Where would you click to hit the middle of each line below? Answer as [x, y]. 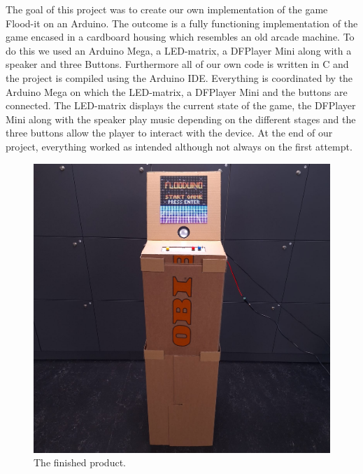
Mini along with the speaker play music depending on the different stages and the [181, 119]
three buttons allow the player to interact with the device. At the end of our [169, 133]
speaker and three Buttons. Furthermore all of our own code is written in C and [177, 64]
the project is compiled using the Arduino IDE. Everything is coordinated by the [179, 77]
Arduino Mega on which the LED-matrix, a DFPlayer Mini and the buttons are [177, 91]
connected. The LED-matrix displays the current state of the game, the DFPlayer [181, 105]
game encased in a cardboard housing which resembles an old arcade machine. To [180, 37]
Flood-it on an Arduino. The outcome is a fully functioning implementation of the [182, 23]
